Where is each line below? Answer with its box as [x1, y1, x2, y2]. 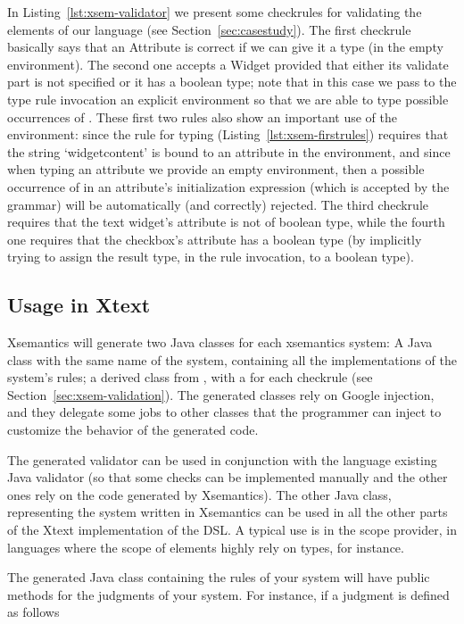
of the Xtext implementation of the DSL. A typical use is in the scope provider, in [7, 520, 457, 539]
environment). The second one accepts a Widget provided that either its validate [7, 54, 449, 73]
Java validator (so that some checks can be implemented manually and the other [7, 468, 448, 487]
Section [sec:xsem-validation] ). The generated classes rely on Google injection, [7, 385, 435, 404]
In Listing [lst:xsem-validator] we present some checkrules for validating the [7, 3, 422, 21]
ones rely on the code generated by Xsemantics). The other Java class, [7, 485, 392, 503]
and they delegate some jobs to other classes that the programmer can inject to [7, 403, 442, 421]
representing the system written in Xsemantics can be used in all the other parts [7, 503, 448, 521]
